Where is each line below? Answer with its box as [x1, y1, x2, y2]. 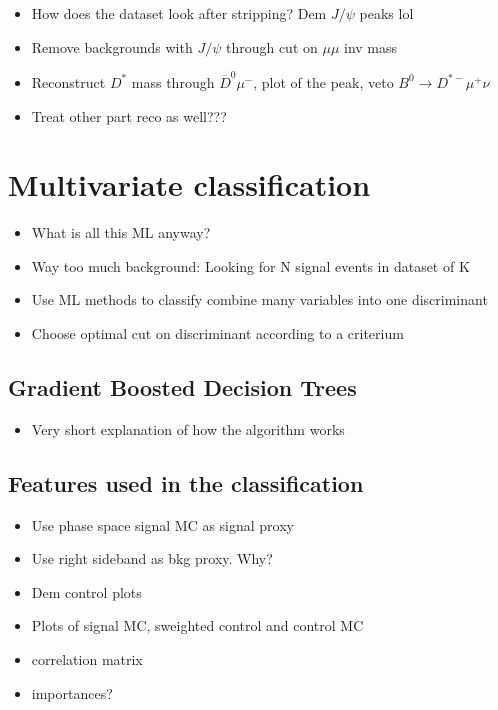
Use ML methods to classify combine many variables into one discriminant [31, 289, 488, 310]
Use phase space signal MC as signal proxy [31, 514, 294, 535]
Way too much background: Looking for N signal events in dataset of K [31, 255, 470, 276]
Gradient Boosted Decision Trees [8, 371, 357, 402]
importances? [31, 682, 113, 703]
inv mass [344, 36, 398, 57]
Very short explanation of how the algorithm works [31, 418, 345, 439]
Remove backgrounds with [31, 36, 193, 57]
